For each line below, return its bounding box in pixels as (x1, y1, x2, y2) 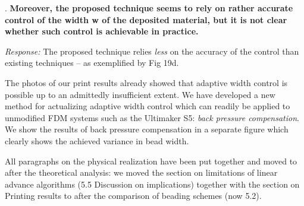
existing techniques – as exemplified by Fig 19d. (5, 56, 179, 69)
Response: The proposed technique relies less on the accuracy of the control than (5, 45, 299, 57)
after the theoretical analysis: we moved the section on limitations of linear (5, 166, 278, 179)
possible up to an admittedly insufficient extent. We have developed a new (5, 88, 275, 100)
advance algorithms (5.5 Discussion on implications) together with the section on (5, 178, 300, 190)
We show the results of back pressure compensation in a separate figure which (5, 123, 289, 135)
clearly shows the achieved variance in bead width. (5, 134, 189, 147)
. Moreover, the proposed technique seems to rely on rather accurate (5, 2, 293, 14)
